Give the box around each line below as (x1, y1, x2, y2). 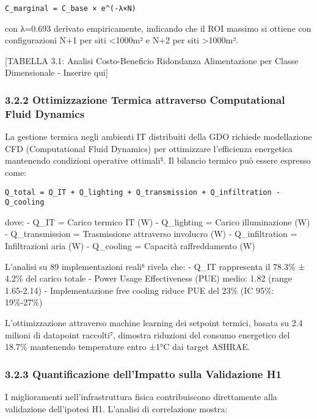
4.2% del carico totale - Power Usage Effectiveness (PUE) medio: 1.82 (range (5, 272, 293, 285)
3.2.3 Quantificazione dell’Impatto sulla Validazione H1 (5, 366, 282, 381)
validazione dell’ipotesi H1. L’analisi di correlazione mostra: (5, 402, 228, 415)
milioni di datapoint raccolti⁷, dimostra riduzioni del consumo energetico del (5, 328, 290, 341)
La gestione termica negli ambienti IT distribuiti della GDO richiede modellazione (5, 130, 312, 143)
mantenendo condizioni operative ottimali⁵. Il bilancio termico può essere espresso (5, 154, 311, 167)
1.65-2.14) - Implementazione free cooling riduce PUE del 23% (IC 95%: (5, 283, 274, 296)
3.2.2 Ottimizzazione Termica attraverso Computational (5, 92, 285, 107)
